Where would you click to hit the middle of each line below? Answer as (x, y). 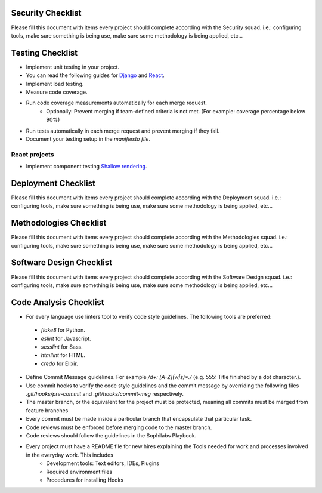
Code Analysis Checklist (58, 302)
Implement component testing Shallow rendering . (86, 167)
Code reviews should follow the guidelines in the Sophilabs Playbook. (111, 435)
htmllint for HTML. (63, 355)
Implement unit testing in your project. (72, 67)
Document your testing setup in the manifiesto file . (88, 139)
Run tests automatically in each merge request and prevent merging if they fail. (123, 131)
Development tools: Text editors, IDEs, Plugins (103, 463)
